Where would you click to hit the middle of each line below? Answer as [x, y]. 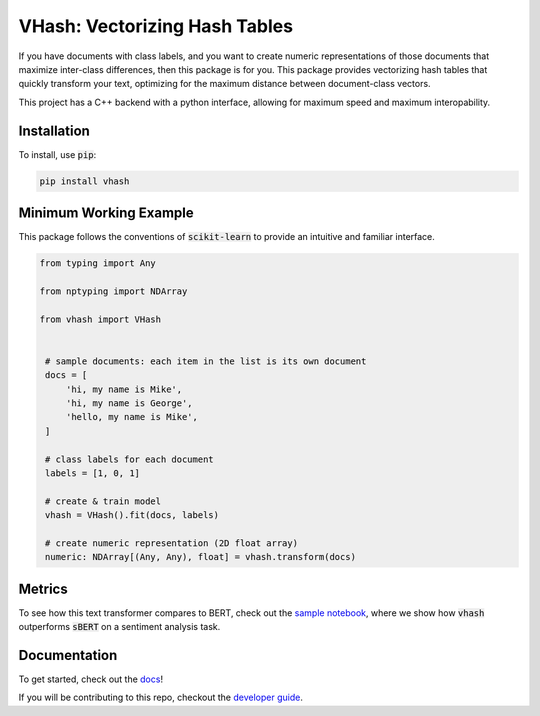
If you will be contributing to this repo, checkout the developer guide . [161, 697]
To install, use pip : [57, 154]
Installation [54, 130]
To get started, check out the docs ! [91, 679]
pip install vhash [84, 181]
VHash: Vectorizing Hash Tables [156, 26]
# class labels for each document [129, 459]
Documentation [68, 655]
